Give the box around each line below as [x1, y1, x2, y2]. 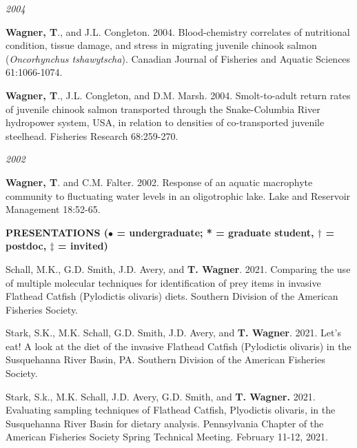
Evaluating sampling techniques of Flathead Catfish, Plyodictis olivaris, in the [6, 403, 336, 417]
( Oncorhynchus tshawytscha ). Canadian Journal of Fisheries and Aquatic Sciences [6, 51, 351, 65]
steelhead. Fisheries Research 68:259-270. [6, 128, 178, 143]
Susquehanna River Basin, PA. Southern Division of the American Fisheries [6, 352, 325, 367]
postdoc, [6, 238, 47, 253]
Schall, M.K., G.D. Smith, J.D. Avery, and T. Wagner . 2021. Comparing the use [6, 261, 351, 276]
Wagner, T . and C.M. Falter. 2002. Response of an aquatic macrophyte [6, 174, 313, 189]
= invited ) [58, 238, 108, 253]
